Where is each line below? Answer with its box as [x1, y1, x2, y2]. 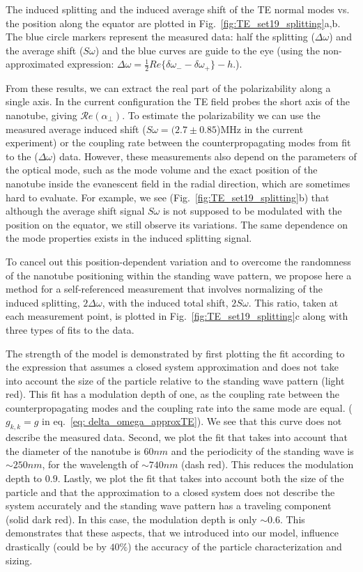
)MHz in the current [217, 121, 304, 136]
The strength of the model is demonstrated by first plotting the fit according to [6, 346, 345, 360]
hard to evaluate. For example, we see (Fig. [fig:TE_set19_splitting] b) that [6, 190, 330, 204]
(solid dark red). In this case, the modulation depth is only [6, 511, 257, 526]
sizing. [6, 552, 33, 567]
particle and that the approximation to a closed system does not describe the [6, 484, 335, 499]
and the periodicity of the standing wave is [171, 443, 354, 458]
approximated [6, 56, 65, 71]
